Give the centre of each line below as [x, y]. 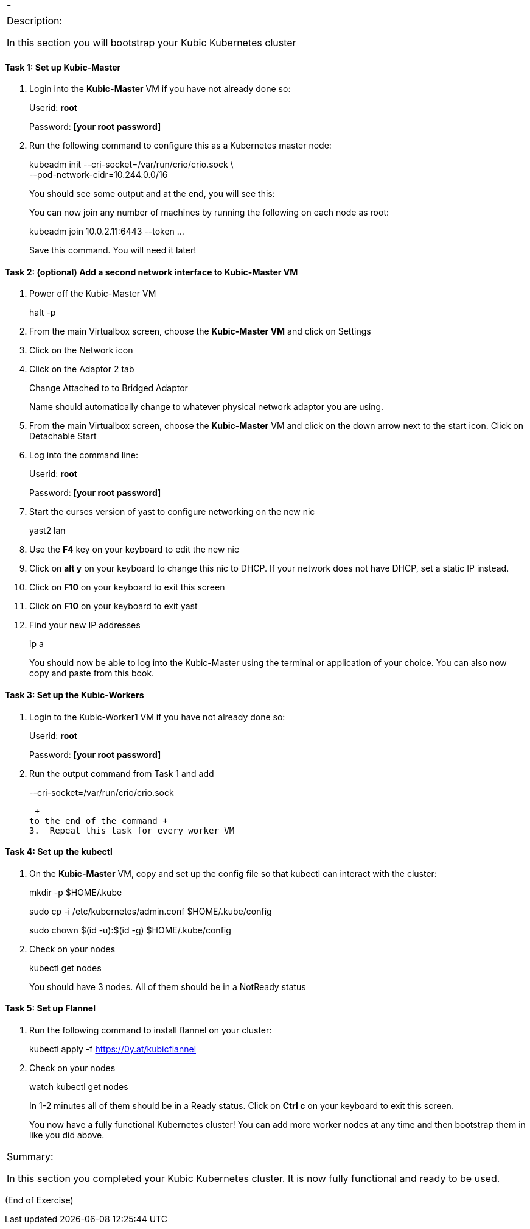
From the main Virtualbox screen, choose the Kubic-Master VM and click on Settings [200, 331]
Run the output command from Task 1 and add [122, 773]
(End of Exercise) [39, 1200]
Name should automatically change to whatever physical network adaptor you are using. [207, 407]
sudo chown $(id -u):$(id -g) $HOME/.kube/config [130, 930]
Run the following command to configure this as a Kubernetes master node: [180, 146]
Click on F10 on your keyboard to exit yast [113, 606]
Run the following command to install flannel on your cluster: [151, 1030]
